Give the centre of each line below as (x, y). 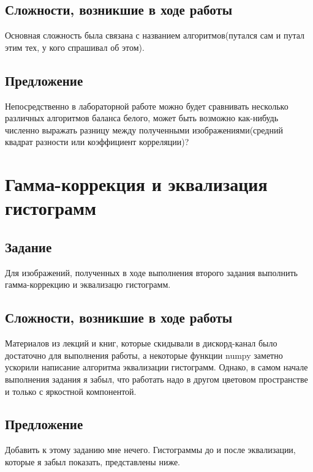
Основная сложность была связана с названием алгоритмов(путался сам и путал (155, 35)
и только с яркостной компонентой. (71, 391)
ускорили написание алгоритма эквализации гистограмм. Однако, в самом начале (156, 367)
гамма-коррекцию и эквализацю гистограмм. (88, 284)
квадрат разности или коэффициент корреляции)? (97, 142)
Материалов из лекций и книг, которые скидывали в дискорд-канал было (141, 343)
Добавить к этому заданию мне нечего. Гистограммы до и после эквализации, (150, 450)
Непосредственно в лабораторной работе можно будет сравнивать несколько (147, 106)
